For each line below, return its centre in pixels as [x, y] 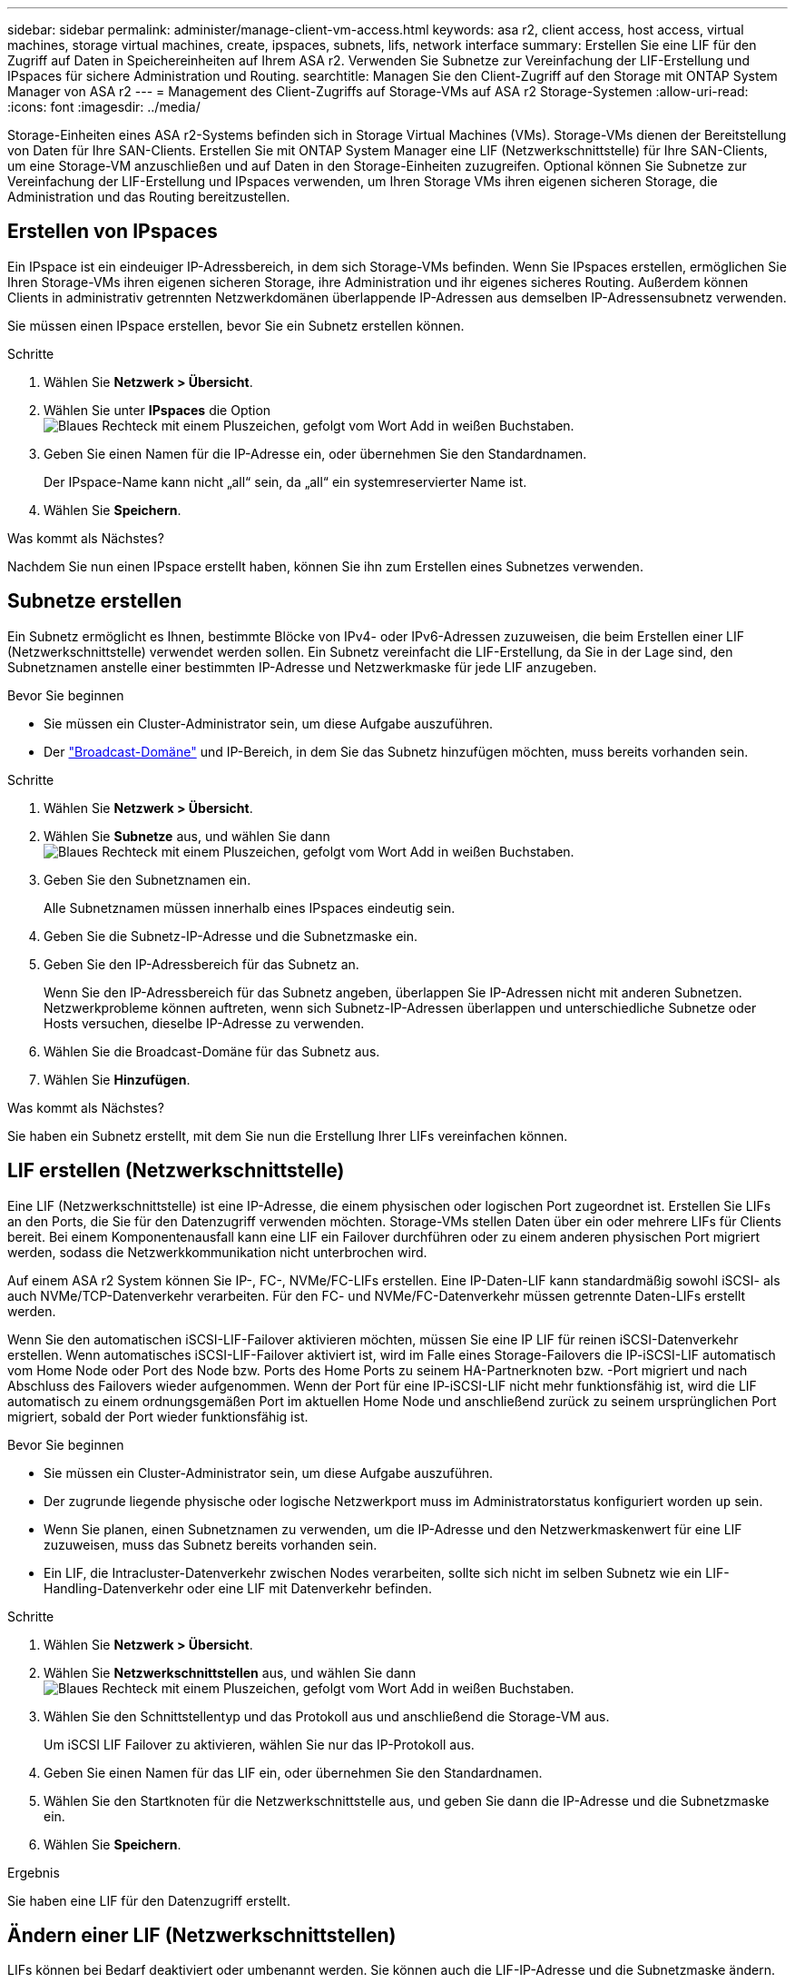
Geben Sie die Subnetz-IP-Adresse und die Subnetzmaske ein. [231, 936]
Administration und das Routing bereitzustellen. [149, 197]
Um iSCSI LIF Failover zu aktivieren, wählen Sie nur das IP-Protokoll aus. [259, 1744]
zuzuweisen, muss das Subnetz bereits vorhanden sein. [211, 1544]
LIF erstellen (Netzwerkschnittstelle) [176, 1171]
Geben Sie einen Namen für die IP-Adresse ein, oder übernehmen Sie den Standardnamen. [315, 453]
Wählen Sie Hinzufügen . [117, 1079]
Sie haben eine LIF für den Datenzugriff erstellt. [149, 1900]
